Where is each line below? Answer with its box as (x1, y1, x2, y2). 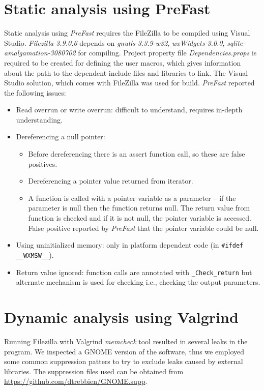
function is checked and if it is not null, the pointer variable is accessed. (28, 213, 251, 223)
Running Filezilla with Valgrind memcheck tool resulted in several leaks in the (4, 336, 248, 346)
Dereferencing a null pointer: (16, 131, 105, 142)
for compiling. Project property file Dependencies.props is (78, 47, 257, 58)
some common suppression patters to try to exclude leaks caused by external (4, 356, 243, 367)
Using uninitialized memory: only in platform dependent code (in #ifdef (16, 239, 244, 250)
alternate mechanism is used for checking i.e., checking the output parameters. (16, 277, 260, 287)
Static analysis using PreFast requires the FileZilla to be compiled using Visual (4, 27, 250, 38)
